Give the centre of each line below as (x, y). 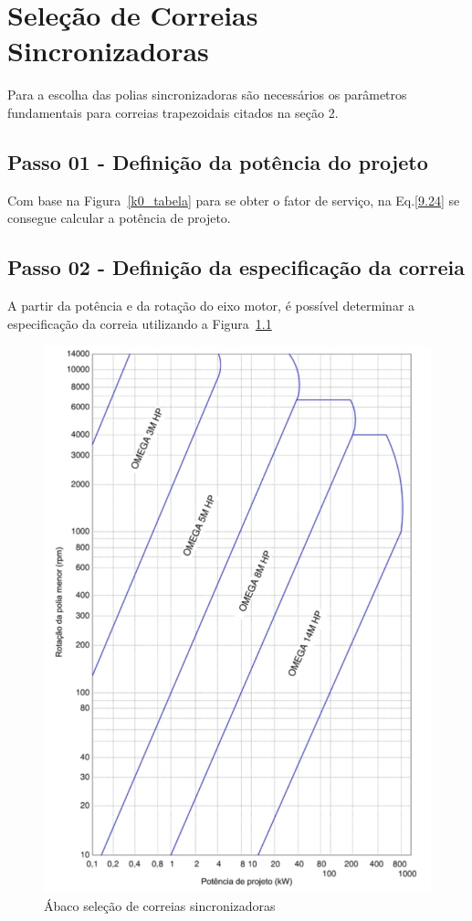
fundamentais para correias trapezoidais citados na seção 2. (173, 112)
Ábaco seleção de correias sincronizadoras (160, 905)
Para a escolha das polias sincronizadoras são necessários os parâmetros (207, 95)
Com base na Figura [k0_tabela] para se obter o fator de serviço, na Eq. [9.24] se (234, 200)
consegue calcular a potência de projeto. (119, 218)
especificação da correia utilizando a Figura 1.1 (140, 323)
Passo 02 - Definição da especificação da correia (236, 267)
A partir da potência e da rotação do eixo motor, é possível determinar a (211, 306)
